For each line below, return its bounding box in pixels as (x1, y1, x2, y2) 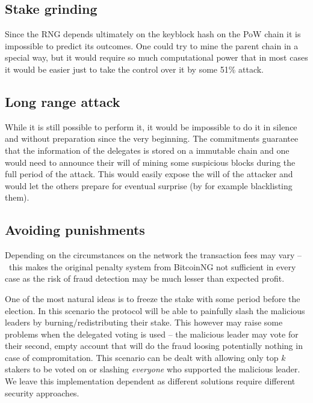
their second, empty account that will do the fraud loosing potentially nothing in (5, 339, 303, 352)
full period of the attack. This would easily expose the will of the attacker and (5, 168, 293, 180)
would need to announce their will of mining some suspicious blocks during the (5, 156, 296, 168)
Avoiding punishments (5, 220, 145, 239)
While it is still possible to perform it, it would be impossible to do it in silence (5, 120, 297, 133)
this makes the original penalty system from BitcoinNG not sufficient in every (8, 260, 296, 273)
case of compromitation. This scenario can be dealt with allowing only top (5, 351, 279, 363)
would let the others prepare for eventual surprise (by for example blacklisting (5, 179, 293, 192)
